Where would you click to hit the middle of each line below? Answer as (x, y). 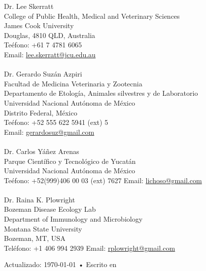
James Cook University (39, 25)
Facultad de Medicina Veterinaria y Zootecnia (73, 83)
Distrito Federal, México (41, 112)
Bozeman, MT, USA (35, 238)
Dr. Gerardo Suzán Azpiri (43, 74)
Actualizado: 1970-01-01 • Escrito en (60, 264)
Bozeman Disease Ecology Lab (50, 209)
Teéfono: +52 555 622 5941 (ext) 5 (56, 122)
